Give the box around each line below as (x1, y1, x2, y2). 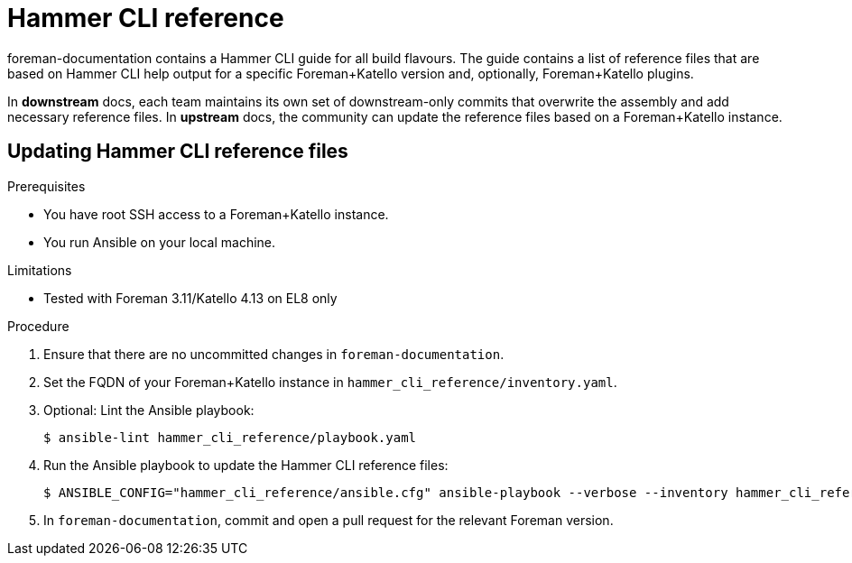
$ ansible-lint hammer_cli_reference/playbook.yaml (43, 429, 417, 445)
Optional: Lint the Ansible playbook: (43, 401, 255, 418)
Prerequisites (7, 178, 86, 194)
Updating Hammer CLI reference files (7, 140, 348, 163)
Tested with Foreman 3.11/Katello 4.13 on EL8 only (43, 290, 338, 306)
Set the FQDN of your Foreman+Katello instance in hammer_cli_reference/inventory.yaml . (43, 374, 617, 390)
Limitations (7, 262, 72, 278)
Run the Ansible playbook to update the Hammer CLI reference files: (43, 457, 449, 473)
